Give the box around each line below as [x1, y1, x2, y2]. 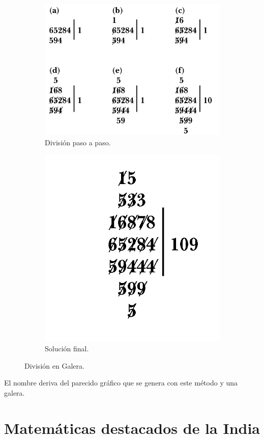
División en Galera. [24, 360, 84, 371]
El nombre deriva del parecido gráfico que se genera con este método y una [4, 377, 238, 388]
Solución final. [45, 343, 89, 354]
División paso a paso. [45, 137, 111, 147]
